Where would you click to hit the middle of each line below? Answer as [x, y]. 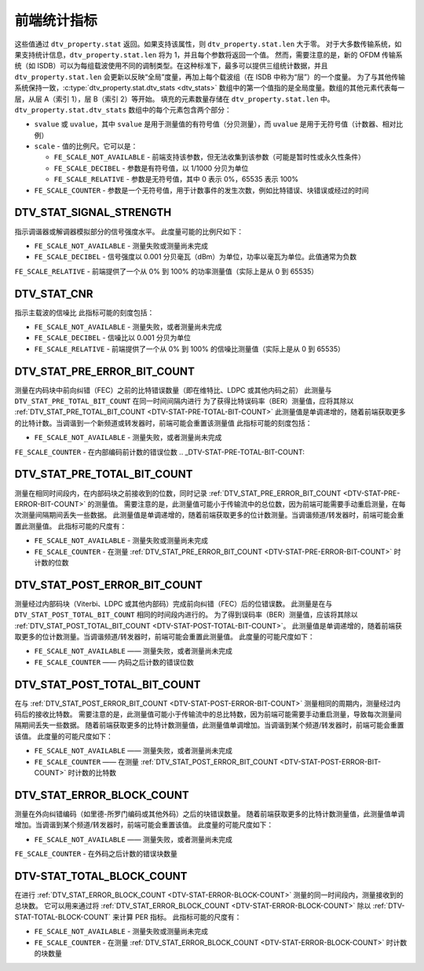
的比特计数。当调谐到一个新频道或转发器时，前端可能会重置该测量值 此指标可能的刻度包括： [163, 423]
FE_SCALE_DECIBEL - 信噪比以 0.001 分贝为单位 [113, 338]
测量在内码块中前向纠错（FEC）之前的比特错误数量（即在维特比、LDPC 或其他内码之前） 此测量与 [173, 390]
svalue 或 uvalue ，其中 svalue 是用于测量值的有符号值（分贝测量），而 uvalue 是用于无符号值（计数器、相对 [215, 124]
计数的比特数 [96, 773]
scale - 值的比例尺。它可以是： [86, 146]
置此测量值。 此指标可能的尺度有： [71, 526]
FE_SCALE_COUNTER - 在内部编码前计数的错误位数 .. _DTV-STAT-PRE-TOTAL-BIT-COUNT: [160, 452]
